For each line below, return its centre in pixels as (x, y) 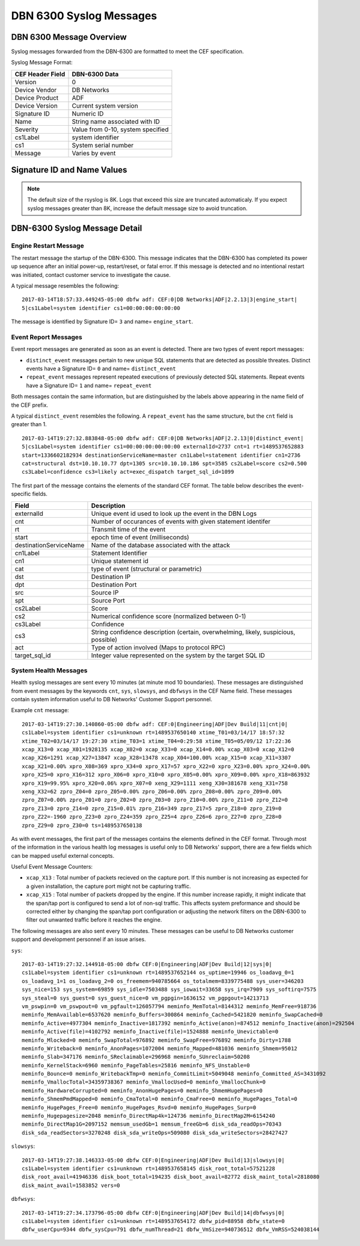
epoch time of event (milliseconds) (140, 537)
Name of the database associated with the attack (161, 545)
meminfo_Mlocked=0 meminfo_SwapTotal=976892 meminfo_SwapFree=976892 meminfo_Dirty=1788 (157, 1040)
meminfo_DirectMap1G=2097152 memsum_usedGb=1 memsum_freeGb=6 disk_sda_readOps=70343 (152, 1124)
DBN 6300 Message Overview (69, 37)
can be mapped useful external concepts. (63, 855)
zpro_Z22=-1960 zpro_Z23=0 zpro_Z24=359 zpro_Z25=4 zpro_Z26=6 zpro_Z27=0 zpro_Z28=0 (152, 817)
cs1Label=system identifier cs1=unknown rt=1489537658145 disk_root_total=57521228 (149, 1168)
